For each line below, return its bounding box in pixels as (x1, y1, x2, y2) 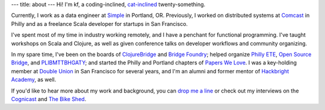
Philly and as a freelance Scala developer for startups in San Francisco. (11, 20, 188, 27)
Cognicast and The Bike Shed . (11, 95, 87, 102)
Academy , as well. (11, 76, 57, 84)
